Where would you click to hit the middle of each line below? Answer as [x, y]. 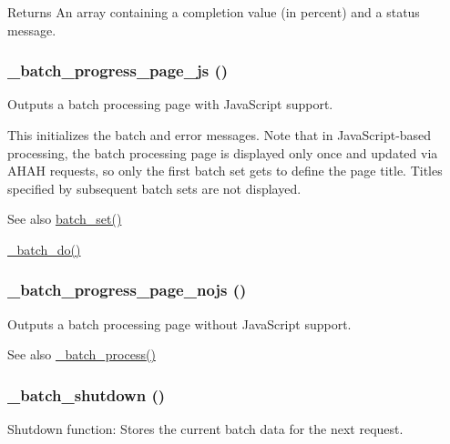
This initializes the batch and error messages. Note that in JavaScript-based [220, 135]
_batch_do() [44, 249]
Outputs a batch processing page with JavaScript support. [170, 104]
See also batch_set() [65, 219]
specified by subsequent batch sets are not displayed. [154, 188]
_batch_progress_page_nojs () [127, 290]
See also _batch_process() [82, 354]
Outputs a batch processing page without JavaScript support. [179, 323]
